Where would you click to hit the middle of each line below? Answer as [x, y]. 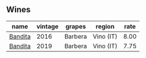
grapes [76, 26]
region [105, 26]
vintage [47, 26]
